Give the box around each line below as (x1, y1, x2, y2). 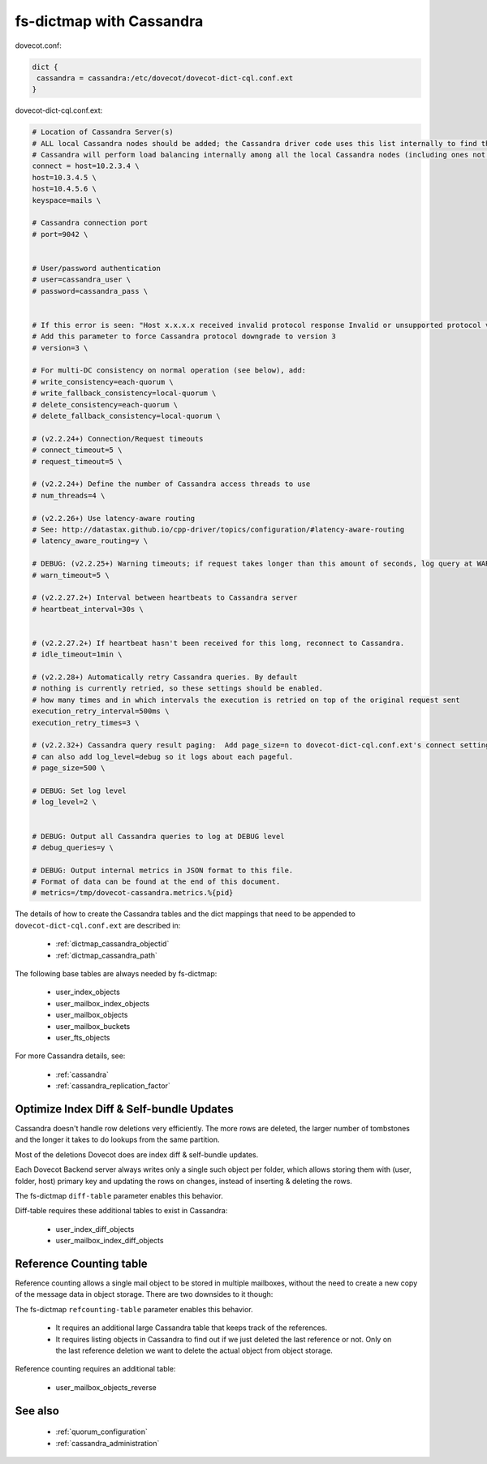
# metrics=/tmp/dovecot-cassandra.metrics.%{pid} (32, 889, 234, 898)
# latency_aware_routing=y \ (32, 536, 149, 545)
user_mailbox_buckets (55, 1021, 131, 1031)
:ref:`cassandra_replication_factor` (55, 1081, 170, 1091)
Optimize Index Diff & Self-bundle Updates (15, 1102, 235, 1116)
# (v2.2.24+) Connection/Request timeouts (32, 434, 204, 443)
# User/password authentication (32, 264, 162, 273)
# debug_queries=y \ (32, 842, 114, 852)
